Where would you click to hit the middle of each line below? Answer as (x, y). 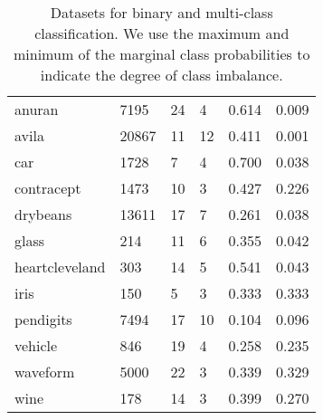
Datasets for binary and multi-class (161, 12)
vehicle (36, 345)
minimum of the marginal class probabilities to (161, 54)
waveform (45, 372)
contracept (48, 188)
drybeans (43, 214)
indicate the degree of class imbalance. (161, 75)
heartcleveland (60, 267)
